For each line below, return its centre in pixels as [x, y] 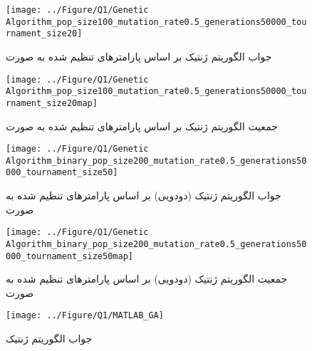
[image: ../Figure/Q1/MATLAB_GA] [85, 316]
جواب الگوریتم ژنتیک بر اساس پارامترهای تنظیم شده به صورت [139, 56]
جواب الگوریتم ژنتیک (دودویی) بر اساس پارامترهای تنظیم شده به [144, 195]
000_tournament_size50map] [69, 256]
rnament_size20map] [52, 103]
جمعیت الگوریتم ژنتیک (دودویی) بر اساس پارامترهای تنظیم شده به [147, 279]
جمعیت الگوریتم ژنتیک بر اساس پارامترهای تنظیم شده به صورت [142, 126]
